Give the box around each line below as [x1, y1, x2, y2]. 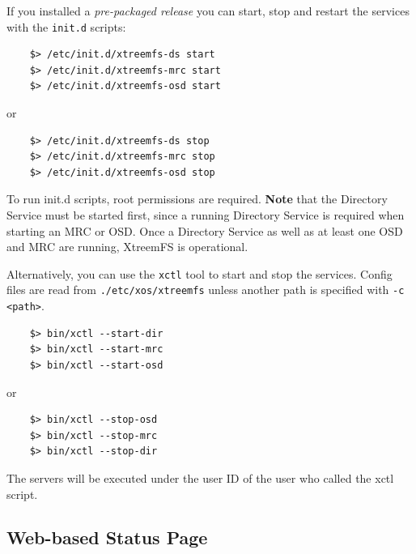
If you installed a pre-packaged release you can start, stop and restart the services [6, 2, 410, 19]
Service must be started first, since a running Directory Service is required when [6, 207, 405, 223]
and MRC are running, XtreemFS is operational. [6, 238, 248, 255]
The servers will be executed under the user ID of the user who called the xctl [6, 469, 394, 486]
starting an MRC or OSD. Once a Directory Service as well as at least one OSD [6, 222, 403, 239]
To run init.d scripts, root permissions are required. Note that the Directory [6, 190, 388, 207]
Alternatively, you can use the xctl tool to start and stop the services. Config [6, 265, 393, 282]
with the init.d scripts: [6, 18, 126, 35]
